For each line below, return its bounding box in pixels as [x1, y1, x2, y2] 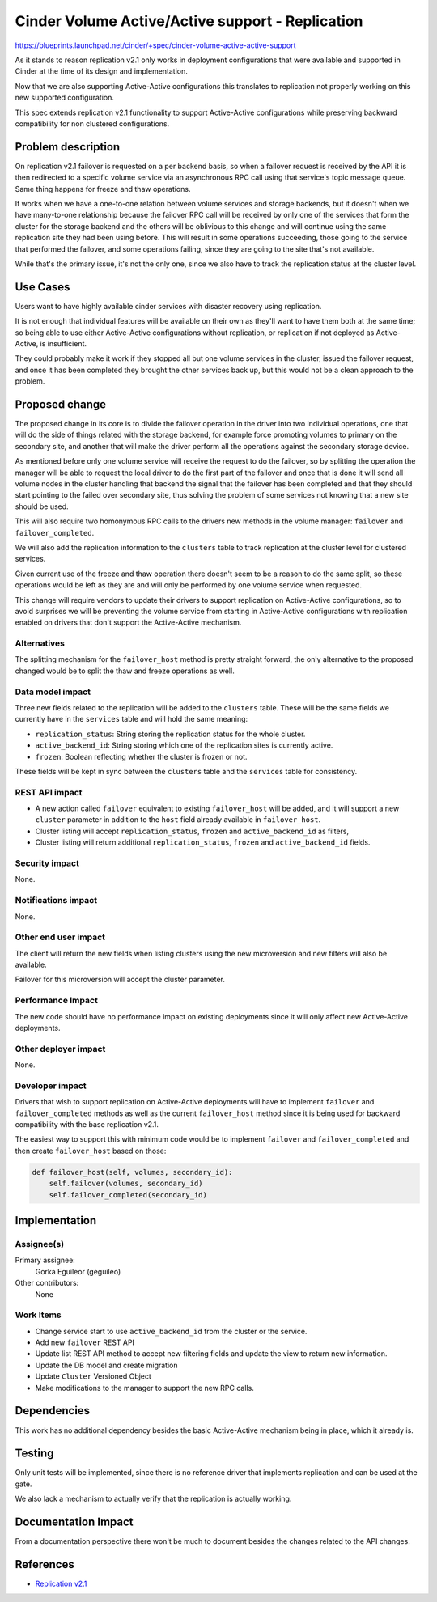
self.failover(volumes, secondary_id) [49, 1179, 203, 1189]
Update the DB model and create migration [35, 1360, 178, 1370]
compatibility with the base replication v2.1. [15, 1120, 159, 1129]
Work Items [15, 1309, 62, 1320]
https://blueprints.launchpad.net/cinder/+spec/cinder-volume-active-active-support [15, 40, 296, 50]
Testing [15, 1447, 54, 1460]
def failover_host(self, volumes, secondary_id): [32, 1168, 233, 1176]
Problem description [15, 140, 121, 154]
